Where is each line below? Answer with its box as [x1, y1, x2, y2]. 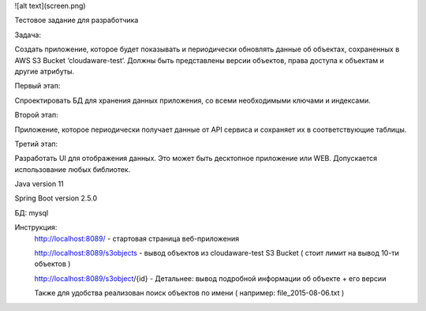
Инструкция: [14, 223, 58, 232]
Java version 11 [14, 179, 65, 189]
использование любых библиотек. [14, 164, 131, 174]
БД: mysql [14, 208, 49, 217]
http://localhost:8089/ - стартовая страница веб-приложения [34, 234, 240, 243]
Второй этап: [14, 111, 58, 120]
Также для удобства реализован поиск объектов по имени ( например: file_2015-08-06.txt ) [34, 288, 345, 298]
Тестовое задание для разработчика [14, 16, 139, 25]
